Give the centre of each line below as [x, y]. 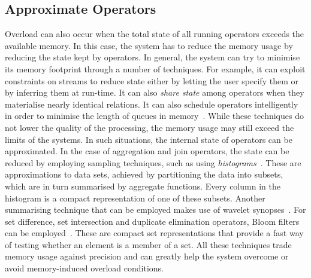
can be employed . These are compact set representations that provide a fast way [154, 233]
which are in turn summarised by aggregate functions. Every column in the [143, 186]
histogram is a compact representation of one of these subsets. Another [135, 198]
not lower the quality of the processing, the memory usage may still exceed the [150, 127]
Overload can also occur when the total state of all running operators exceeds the [155, 34]
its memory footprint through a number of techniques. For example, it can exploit [155, 68]
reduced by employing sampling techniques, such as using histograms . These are [153, 162]
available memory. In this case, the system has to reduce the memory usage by [149, 45]
